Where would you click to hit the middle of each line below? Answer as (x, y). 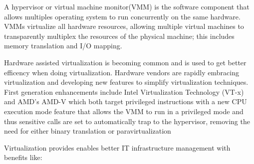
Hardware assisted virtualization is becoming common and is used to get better (125, 62)
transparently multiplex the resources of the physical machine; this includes (119, 36)
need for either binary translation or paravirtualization (88, 131)
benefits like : (23, 157)
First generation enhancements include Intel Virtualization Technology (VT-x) (124, 91)
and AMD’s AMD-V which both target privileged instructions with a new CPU (126, 101)
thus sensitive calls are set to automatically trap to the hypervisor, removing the (127, 121)
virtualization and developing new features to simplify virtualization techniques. (126, 82)
